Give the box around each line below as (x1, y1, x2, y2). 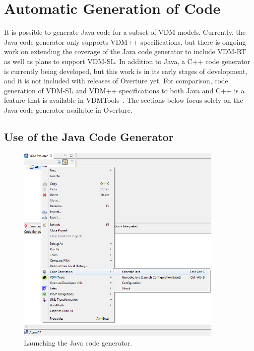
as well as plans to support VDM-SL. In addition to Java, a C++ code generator (4, 56, 251, 66)
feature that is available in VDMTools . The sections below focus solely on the (4, 95, 243, 105)
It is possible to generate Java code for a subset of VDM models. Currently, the (4, 27, 246, 37)
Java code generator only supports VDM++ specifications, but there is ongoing (4, 36, 246, 47)
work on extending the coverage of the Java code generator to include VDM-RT (4, 46, 247, 57)
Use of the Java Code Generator (4, 129, 174, 144)
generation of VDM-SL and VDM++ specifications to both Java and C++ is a (4, 85, 245, 95)
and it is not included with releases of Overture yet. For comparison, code (4, 75, 228, 86)
